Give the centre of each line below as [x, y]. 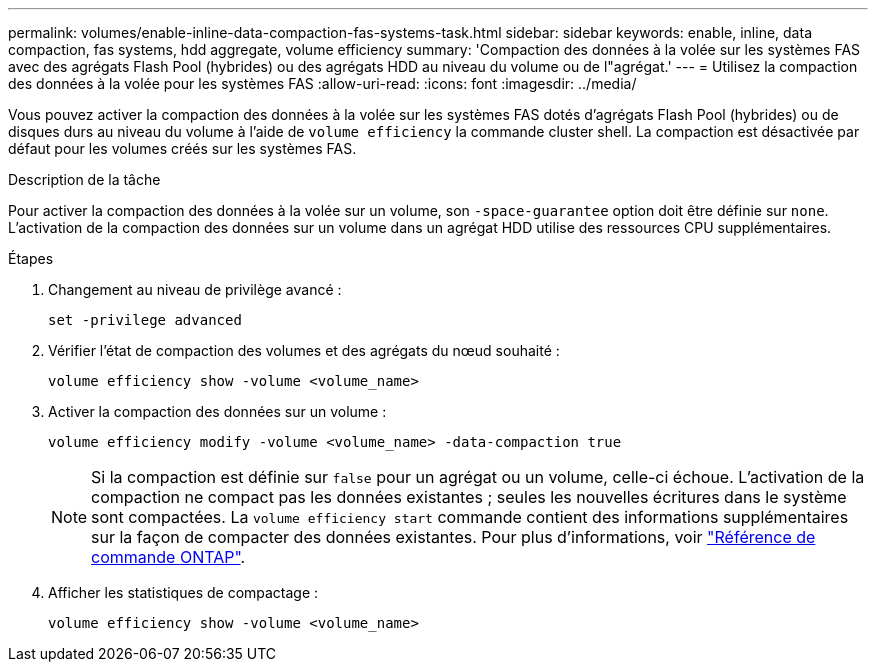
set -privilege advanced [145, 320]
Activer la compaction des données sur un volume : [217, 411]
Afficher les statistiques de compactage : [183, 592]
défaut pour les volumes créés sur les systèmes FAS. [182, 148]
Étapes [31, 258]
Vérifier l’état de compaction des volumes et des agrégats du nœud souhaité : [304, 350]
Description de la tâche [84, 179]
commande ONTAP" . [168, 557]
